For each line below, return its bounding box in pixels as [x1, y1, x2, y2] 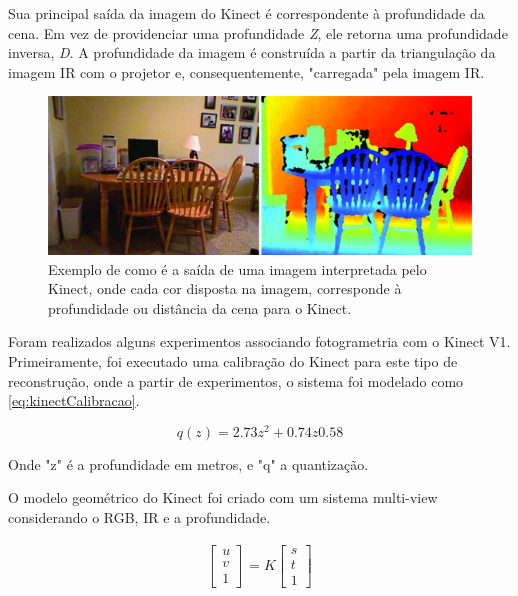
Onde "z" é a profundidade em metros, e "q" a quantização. [8, 453, 369, 474]
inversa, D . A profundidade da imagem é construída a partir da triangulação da [8, 42, 496, 63]
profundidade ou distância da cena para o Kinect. [48, 297, 352, 318]
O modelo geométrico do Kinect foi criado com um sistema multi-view [8, 487, 438, 508]
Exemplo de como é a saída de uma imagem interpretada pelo [48, 258, 427, 279]
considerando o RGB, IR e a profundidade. [8, 506, 271, 527]
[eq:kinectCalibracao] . [8, 390, 140, 411]
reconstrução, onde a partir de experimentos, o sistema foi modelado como [8, 370, 464, 391]
